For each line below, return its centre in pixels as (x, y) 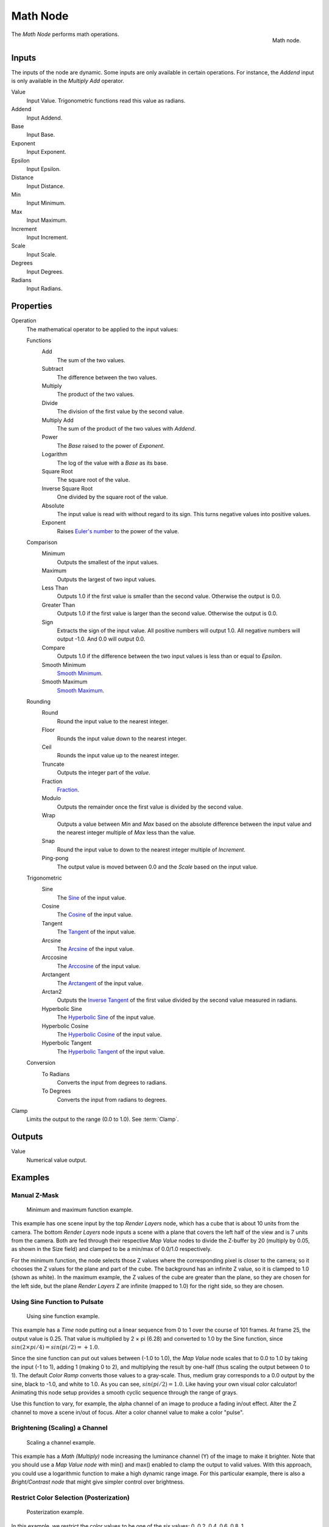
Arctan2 (52, 991)
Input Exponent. (46, 152)
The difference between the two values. (107, 377)
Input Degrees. (45, 271)
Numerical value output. (57, 1160)
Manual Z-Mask (35, 1195)
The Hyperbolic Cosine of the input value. (109, 1034)
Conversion (41, 1063)
